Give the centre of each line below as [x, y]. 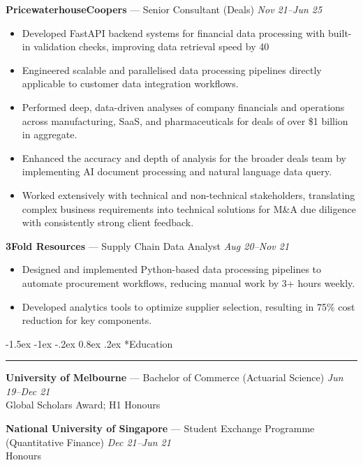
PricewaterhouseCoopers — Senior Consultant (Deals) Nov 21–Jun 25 [164, 9]
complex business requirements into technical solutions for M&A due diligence [189, 208]
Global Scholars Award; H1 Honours [83, 405]
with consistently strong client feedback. [108, 222]
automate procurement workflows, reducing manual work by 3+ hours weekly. [188, 282]
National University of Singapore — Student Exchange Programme [160, 428]
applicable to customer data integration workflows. [130, 83]
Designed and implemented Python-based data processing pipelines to [172, 269]
